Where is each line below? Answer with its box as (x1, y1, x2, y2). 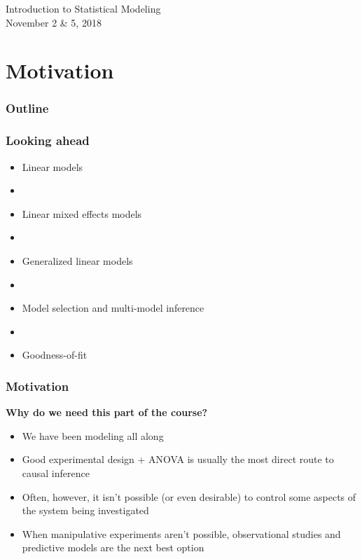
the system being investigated (22, 503, 149, 518)
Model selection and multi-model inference (22, 301, 204, 315)
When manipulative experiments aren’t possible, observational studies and (22, 526, 341, 541)
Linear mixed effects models (22, 206, 142, 221)
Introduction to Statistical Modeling (6, 1, 161, 15)
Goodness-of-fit (22, 347, 88, 362)
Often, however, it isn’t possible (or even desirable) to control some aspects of (22, 489, 356, 504)
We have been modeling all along (22, 428, 164, 443)
